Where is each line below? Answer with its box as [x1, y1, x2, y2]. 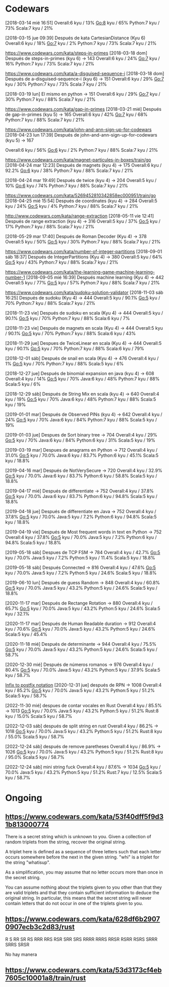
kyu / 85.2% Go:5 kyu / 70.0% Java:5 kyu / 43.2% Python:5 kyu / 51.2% [5, 687, 155, 693]
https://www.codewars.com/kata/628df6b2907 [5, 915, 160, 923]
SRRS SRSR [5, 941, 29, 948]
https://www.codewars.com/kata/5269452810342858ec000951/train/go [5, 192, 156, 198]
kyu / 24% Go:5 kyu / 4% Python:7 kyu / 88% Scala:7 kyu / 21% [5, 203, 139, 209]
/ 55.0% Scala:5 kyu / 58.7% [5, 733, 65, 739]
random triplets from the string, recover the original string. [5, 839, 126, 845]
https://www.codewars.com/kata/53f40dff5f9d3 [5, 812, 164, 821]
